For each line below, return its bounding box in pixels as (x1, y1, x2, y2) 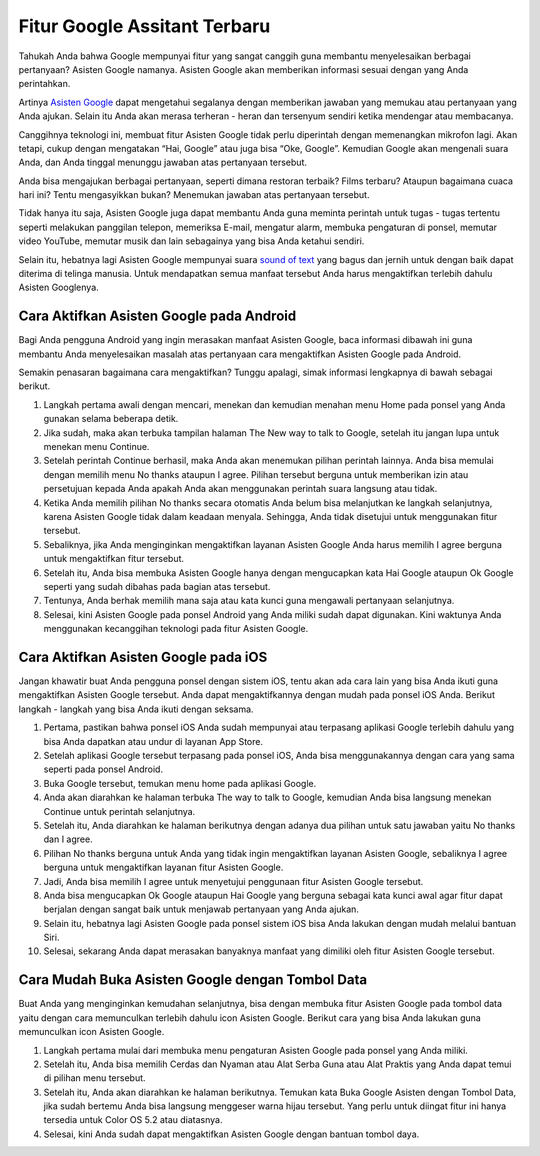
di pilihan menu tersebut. (43, 1072, 146, 1084)
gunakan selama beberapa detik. (43, 413, 179, 425)
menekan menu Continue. (43, 441, 150, 453)
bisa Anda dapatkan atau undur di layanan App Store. (43, 735, 264, 747)
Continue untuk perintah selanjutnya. (43, 805, 196, 817)
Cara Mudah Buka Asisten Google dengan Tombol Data (18, 971, 368, 989)
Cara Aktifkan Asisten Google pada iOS (18, 648, 268, 665)
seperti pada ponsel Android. (43, 763, 164, 775)
